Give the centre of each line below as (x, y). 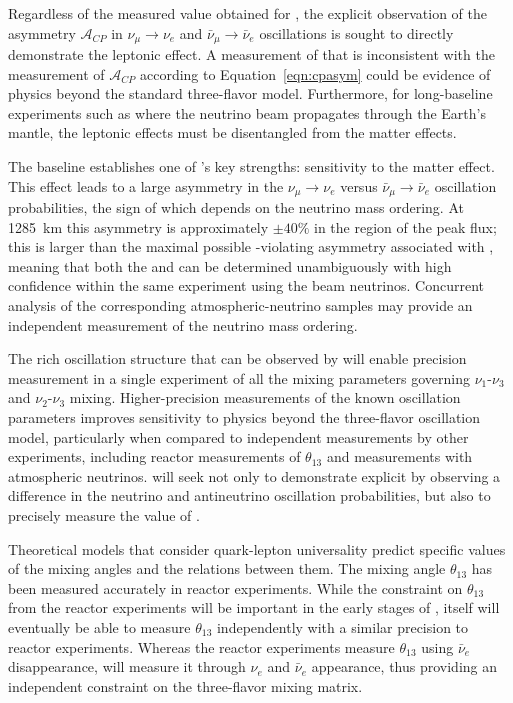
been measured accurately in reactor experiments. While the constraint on (235, 587)
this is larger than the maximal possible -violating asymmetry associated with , (251, 246)
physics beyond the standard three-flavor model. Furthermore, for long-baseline (250, 93)
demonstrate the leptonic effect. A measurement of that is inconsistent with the (251, 54)
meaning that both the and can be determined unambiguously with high (230, 265)
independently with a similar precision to (342, 626)
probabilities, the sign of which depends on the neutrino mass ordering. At (236, 207)
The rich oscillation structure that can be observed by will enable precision (237, 358)
